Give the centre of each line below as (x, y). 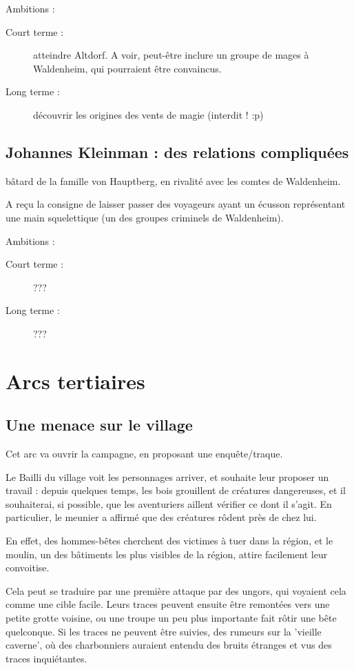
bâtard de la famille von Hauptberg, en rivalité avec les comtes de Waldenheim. (173, 180)
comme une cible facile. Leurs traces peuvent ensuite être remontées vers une (168, 604)
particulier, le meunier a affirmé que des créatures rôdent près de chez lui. (161, 517)
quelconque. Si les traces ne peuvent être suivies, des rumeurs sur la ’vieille (164, 631)
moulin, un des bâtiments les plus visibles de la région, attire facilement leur (167, 554)
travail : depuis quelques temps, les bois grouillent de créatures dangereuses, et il (176, 490)
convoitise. (28, 568)
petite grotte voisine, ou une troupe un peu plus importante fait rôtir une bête (171, 618)
